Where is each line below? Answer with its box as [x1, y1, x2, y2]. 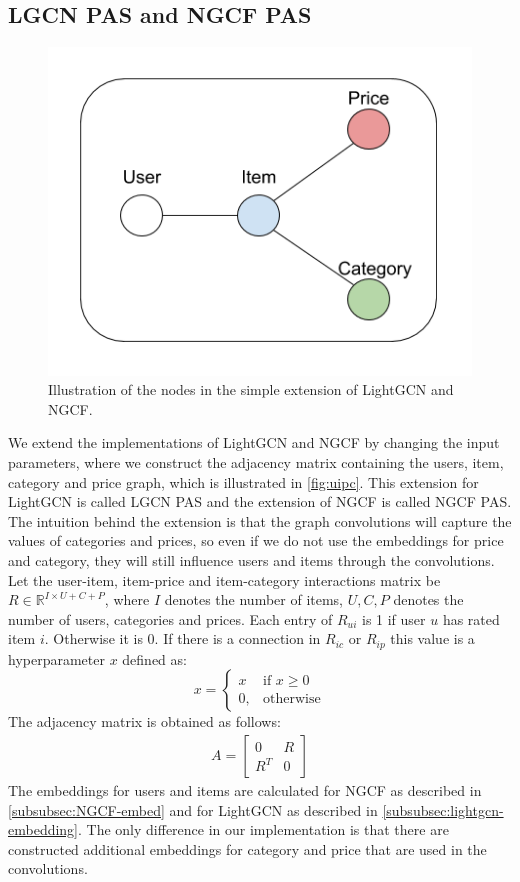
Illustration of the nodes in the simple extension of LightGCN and [48, 379, 454, 400]
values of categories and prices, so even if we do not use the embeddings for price [8, 530, 504, 551]
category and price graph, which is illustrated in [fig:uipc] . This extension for [8, 471, 479, 492]
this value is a [390, 628, 475, 649]
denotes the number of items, [164, 589, 344, 610]
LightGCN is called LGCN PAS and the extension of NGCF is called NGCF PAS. [8, 491, 512, 512]
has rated [442, 608, 500, 629]
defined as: [122, 648, 187, 669]
